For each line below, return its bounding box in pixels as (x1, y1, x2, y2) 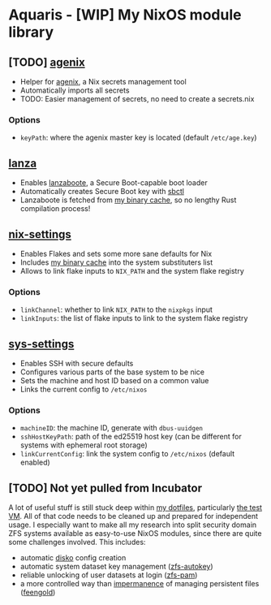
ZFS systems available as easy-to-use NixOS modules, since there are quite (8, 529, 262, 538)
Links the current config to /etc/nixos (19, 384, 148, 395)
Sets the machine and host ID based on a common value (19, 376, 209, 386)
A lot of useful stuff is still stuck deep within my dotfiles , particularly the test (8, 503, 262, 512)
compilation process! (19, 204, 91, 214)
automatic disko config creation (19, 553, 127, 563)
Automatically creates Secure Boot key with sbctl (19, 187, 185, 197)
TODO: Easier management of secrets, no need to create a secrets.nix (19, 94, 255, 103)
